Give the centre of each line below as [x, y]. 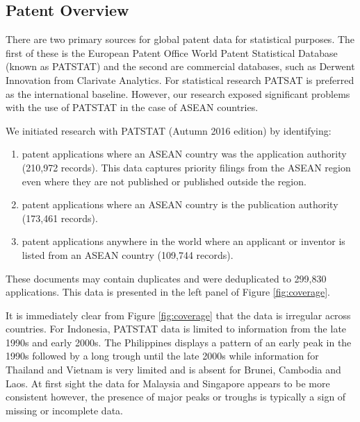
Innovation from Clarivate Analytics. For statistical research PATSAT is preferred [180, 79]
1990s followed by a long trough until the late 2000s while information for [162, 356]
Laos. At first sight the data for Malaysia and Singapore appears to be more [168, 383]
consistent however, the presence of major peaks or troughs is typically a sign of [176, 397]
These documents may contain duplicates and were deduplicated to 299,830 [166, 278]
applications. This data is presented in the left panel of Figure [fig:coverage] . [168, 292]
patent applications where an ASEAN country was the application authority [184, 154]
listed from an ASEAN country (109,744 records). [128, 254]
